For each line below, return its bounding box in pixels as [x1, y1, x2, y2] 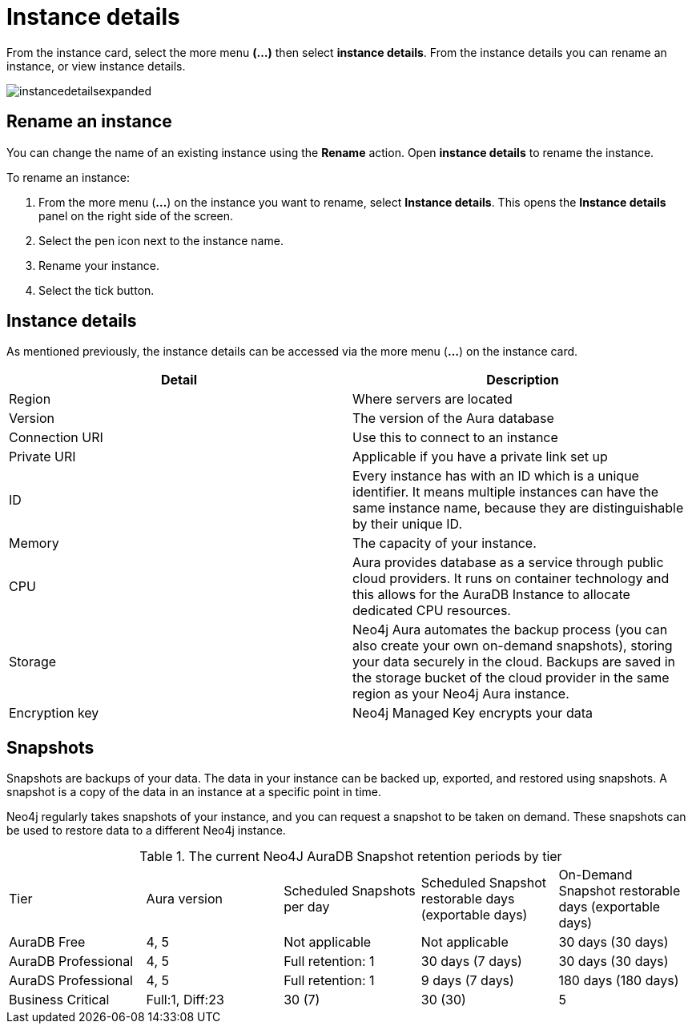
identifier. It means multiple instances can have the [352, 484, 659, 501]
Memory [9, 535, 59, 552]
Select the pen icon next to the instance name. [38, 233, 284, 247]
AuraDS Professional [9, 972, 133, 989]
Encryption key [9, 705, 99, 722]
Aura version [146, 891, 223, 907]
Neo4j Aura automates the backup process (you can [352, 622, 668, 638]
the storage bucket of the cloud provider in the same [352, 670, 670, 686]
